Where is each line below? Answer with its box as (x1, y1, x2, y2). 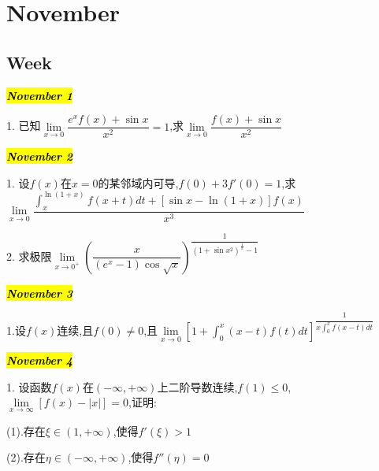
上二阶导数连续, (157, 378, 238, 395)
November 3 (6, 284, 73, 301)
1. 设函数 (6, 378, 52, 395)
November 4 (6, 352, 73, 369)
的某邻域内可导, (98, 174, 179, 191)
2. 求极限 (6, 247, 52, 264)
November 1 (6, 87, 73, 103)
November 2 (6, 148, 73, 165)
